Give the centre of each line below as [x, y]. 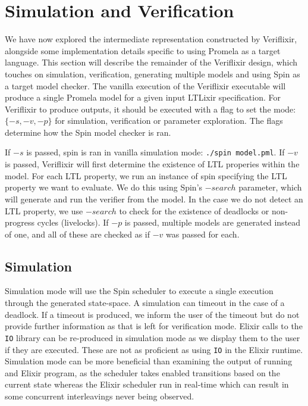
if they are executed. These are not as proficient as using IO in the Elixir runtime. [154, 349]
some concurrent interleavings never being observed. [100, 396]
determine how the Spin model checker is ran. [88, 132]
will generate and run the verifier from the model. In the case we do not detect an [154, 199]
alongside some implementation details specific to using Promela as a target [143, 50]
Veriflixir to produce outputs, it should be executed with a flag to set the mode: [150, 109]
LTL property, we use [44, 210]
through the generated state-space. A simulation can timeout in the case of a [145, 303]
